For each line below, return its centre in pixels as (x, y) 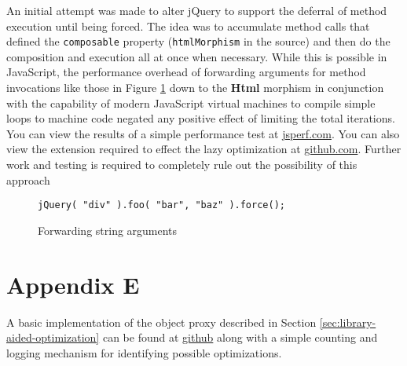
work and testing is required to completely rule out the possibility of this (182, 164)
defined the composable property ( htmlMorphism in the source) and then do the (198, 41)
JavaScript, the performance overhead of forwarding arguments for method (186, 72)
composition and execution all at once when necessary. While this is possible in (197, 56)
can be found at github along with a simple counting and (240, 337)
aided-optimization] (53, 337)
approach (28, 179)
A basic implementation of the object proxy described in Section (161, 322)
